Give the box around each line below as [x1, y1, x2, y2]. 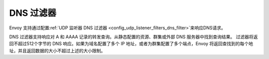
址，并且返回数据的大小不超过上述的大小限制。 [9, 48, 106, 54]
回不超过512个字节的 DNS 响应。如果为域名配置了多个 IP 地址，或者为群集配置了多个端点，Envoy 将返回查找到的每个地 [9, 41, 254, 47]
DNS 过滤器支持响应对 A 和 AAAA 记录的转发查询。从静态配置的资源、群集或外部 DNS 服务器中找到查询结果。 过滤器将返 [9, 34, 258, 40]
